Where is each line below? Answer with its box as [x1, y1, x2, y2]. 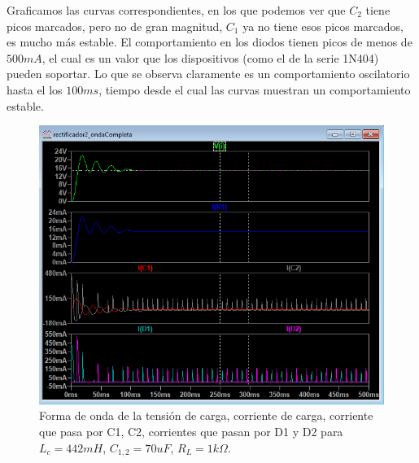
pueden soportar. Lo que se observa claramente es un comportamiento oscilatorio [7, 65, 410, 82]
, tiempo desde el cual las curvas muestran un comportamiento [98, 81, 411, 98]
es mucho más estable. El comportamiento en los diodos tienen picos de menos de [7, 33, 412, 50]
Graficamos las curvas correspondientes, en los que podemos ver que [7, 2, 346, 18]
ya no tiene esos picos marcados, [242, 17, 404, 34]
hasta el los [7, 81, 63, 98]
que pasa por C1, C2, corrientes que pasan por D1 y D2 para [39, 423, 343, 440]
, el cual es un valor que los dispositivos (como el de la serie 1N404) [41, 49, 379, 66]
